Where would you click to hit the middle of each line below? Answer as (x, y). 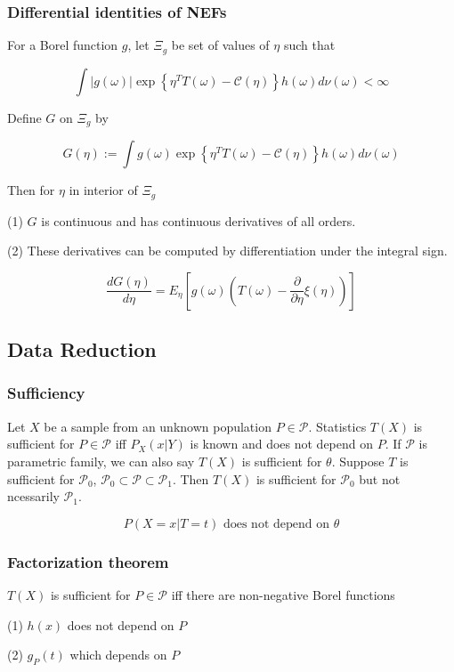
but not (380, 478)
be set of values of (220, 45)
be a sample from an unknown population (158, 426)
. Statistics (337, 426)
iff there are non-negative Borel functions (283, 594)
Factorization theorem (88, 561)
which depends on (118, 655)
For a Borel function (63, 45)
